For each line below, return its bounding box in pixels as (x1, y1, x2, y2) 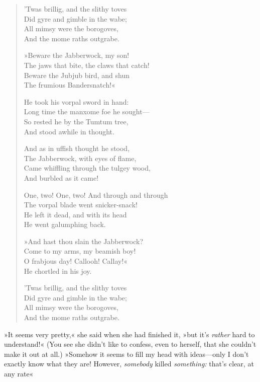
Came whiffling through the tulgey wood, (24, 163, 151, 173)
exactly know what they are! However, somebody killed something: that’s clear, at (4, 358, 254, 369)
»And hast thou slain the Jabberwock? (24, 236, 144, 246)
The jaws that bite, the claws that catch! (24, 59, 150, 70)
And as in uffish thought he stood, (24, 143, 130, 154)
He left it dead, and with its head (24, 209, 127, 219)
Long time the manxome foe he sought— (24, 106, 150, 117)
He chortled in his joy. (24, 265, 92, 276)
